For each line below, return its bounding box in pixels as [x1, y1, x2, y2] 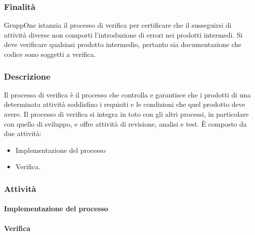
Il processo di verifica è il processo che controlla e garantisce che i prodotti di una [4, 89, 251, 99]
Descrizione [4, 70, 50, 82]
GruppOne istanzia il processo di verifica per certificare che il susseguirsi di [4, 20, 232, 30]
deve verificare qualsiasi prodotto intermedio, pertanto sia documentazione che [4, 39, 242, 49]
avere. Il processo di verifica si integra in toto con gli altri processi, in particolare [4, 109, 249, 119]
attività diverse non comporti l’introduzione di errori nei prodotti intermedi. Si [4, 29, 243, 40]
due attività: [4, 128, 42, 139]
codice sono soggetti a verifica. [4, 49, 96, 59]
